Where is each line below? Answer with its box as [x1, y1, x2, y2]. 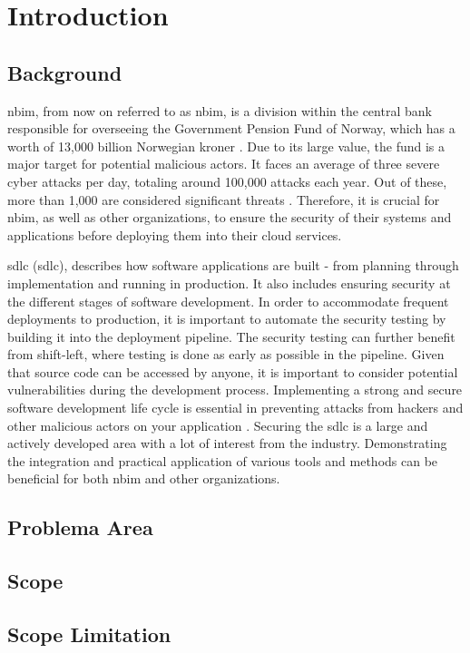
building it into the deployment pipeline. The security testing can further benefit [7, 326, 455, 346]
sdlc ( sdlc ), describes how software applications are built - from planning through [7, 256, 459, 275]
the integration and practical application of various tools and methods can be [7, 451, 438, 470]
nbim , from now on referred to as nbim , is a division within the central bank [7, 101, 432, 120]
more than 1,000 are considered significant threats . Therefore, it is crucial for [7, 190, 440, 209]
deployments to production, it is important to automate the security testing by [7, 309, 446, 328]
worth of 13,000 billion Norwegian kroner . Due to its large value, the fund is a [7, 136, 446, 155]
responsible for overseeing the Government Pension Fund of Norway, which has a [7, 119, 455, 138]
